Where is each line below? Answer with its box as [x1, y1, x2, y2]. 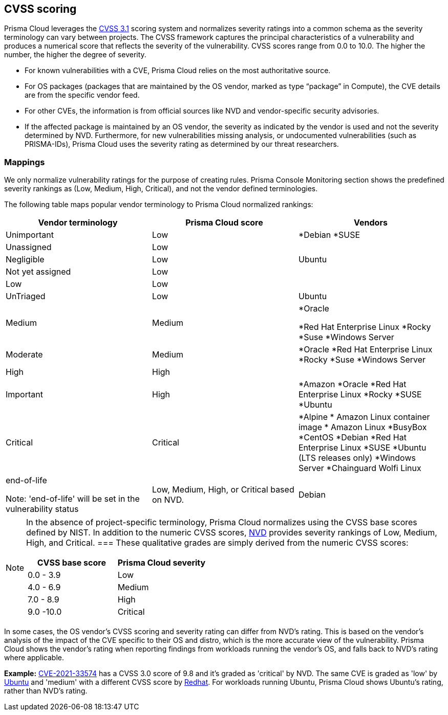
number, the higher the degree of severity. [4, 50, 146, 59]
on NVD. [152, 495, 184, 505]
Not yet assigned [6, 266, 71, 277]
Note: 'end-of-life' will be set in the [6, 494, 140, 504]
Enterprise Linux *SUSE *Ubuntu [298, 442, 426, 453]
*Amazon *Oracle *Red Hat [298, 379, 407, 390]
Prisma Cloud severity [117, 557, 206, 568]
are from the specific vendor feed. [25, 91, 140, 100]
